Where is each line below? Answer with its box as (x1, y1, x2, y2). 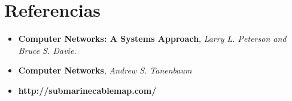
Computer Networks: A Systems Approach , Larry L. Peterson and (18, 32, 287, 45)
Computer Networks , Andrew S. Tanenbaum (18, 64, 192, 76)
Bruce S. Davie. (18, 44, 77, 56)
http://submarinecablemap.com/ (18, 84, 157, 96)
